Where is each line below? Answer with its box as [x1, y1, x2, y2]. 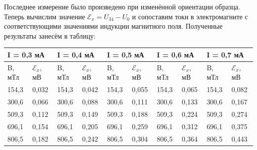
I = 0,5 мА [107, 49, 144, 59]
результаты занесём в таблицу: [4, 30, 96, 41]
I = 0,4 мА [57, 49, 94, 59]
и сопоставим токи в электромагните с [132, 11, 248, 21]
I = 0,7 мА [207, 49, 244, 59]
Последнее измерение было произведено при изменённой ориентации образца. [4, 1, 240, 11]
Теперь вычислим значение [4, 11, 85, 21]
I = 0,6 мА [157, 49, 194, 59]
